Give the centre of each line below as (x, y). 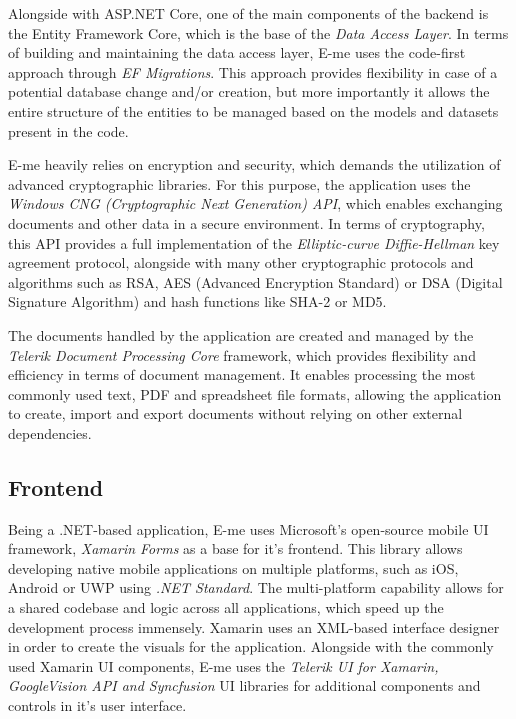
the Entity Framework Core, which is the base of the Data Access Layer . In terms (258, 32)
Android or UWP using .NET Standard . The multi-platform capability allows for (256, 587)
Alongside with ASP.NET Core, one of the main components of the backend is (248, 13)
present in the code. (68, 130)
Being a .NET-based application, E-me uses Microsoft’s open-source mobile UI (248, 528)
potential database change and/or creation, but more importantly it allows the (249, 91)
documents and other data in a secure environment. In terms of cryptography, (246, 222)
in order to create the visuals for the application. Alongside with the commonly (251, 646)
